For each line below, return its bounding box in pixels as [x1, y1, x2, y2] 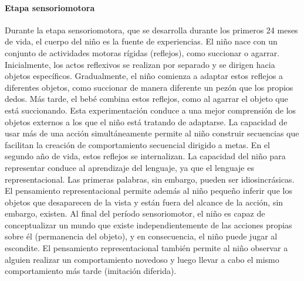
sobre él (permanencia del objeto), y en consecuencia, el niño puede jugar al [5, 230, 278, 242]
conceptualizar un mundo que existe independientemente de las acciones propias [5, 218, 292, 231]
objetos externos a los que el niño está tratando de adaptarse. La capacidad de [5, 115, 288, 128]
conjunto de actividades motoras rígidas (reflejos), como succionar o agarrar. [5, 46, 280, 59]
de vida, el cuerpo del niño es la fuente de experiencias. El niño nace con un [5, 35, 278, 47]
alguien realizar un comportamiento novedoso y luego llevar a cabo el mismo [5, 253, 279, 265]
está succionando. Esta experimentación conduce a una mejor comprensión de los [5, 104, 296, 116]
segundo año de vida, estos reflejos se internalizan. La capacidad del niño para [5, 150, 286, 162]
